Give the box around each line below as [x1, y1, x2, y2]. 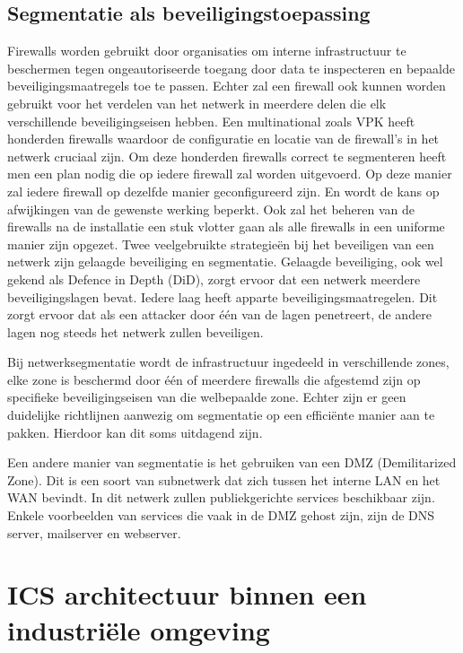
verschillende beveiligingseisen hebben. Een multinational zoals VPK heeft [7, 111, 415, 130]
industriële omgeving [7, 611, 270, 648]
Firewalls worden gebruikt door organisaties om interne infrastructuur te [7, 41, 406, 60]
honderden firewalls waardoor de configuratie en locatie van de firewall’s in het [7, 129, 440, 148]
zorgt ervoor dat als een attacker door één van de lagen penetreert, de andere [7, 305, 432, 324]
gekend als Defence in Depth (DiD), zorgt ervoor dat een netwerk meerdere [7, 269, 421, 288]
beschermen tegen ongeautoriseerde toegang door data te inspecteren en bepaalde [7, 58, 455, 77]
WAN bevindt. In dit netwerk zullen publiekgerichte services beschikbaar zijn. [7, 488, 435, 507]
